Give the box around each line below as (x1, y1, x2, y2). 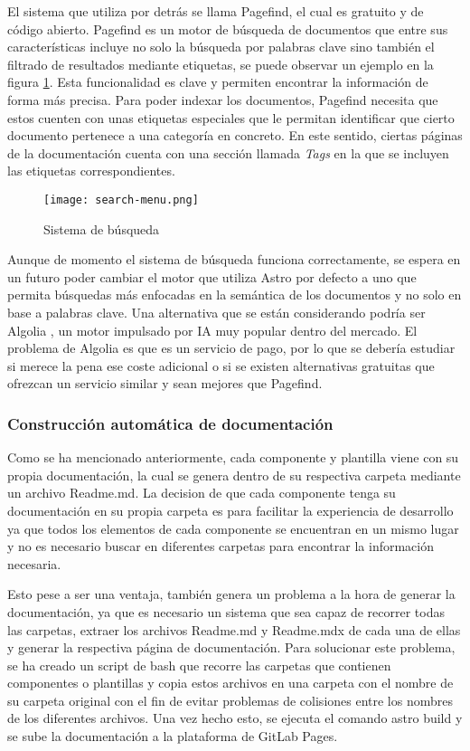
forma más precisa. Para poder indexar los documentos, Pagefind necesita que (7, 90, 438, 109)
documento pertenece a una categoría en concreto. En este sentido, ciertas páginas (7, 126, 463, 145)
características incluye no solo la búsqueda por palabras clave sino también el (7, 37, 435, 56)
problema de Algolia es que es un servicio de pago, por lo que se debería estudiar (7, 338, 456, 357)
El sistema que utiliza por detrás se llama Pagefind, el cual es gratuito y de (7, 2, 424, 20)
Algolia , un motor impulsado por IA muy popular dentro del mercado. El (7, 320, 418, 339)
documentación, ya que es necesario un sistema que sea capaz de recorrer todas (7, 602, 445, 621)
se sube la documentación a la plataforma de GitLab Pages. (7, 727, 338, 746)
